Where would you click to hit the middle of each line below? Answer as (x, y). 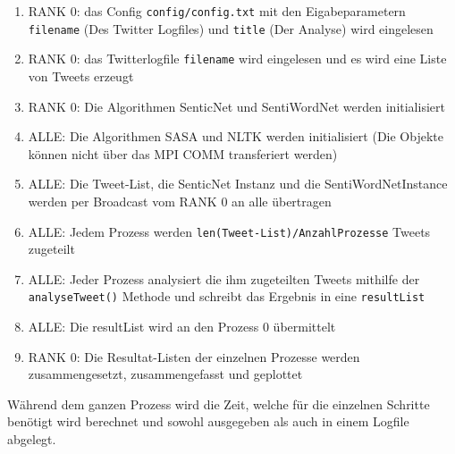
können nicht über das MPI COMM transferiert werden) (183, 153)
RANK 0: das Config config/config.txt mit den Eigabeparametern (217, 11)
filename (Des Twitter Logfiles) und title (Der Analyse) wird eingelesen (231, 28)
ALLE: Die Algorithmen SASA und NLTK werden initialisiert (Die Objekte (236, 136)
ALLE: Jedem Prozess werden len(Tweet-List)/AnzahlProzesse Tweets (229, 231)
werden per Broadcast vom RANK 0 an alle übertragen (180, 201)
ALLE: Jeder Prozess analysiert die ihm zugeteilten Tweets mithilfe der (224, 278)
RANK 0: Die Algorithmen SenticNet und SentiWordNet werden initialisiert (236, 106)
